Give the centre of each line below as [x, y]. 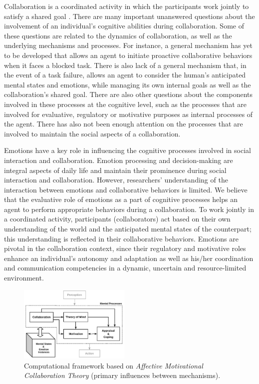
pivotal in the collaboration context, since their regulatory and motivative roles [125, 248]
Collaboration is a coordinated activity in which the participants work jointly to [127, 6]
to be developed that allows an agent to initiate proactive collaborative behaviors [128, 55]
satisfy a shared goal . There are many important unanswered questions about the [129, 16]
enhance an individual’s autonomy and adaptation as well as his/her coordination [129, 258]
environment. [24, 278]
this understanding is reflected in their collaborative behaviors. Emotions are [121, 238]
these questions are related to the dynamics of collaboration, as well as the [118, 35]
